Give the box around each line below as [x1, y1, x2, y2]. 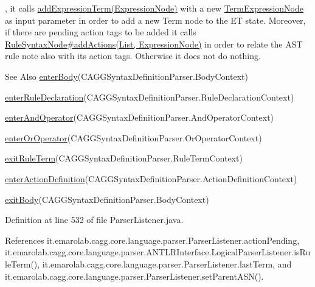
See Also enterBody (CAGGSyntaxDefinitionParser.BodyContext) [5, 69, 248, 82]
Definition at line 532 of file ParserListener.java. [5, 213, 184, 226]
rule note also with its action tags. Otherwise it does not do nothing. [5, 49, 261, 62]
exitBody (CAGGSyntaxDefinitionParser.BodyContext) [5, 193, 209, 205]
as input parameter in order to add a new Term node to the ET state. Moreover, [5, 13, 306, 26]
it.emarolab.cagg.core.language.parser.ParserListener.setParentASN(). [5, 269, 264, 282]
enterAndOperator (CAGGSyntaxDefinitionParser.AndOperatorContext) [5, 111, 274, 124]
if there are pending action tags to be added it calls [5, 26, 196, 38]
